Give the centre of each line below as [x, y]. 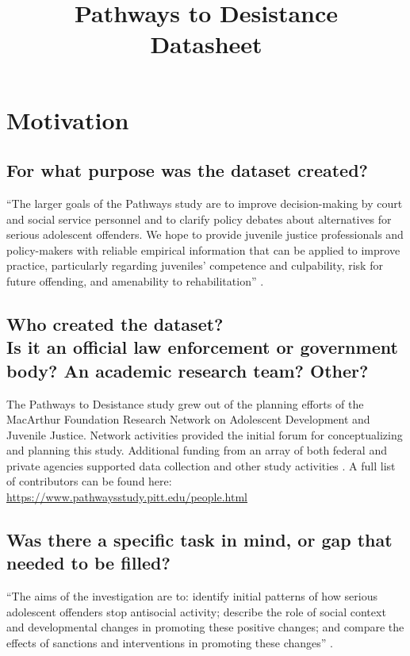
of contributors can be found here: [89, 481]
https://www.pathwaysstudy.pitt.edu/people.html [127, 497]
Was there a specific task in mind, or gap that [199, 540]
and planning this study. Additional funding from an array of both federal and [197, 450]
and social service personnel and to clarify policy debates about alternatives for [199, 219]
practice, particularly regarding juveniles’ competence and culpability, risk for [195, 265]
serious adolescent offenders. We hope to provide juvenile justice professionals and [205, 234]
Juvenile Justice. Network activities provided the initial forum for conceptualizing [205, 434]
